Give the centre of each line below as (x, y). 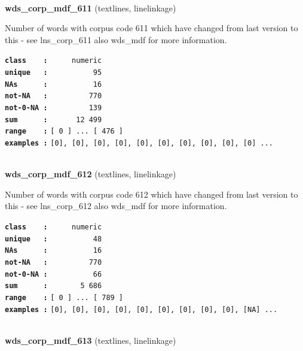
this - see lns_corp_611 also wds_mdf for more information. (116, 39)
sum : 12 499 (53, 119)
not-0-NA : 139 (53, 108)
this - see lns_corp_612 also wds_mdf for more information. (116, 206)
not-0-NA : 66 (53, 274)
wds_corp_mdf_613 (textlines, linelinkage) (91, 340)
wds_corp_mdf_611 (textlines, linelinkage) (91, 7)
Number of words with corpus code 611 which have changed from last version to (151, 28)
